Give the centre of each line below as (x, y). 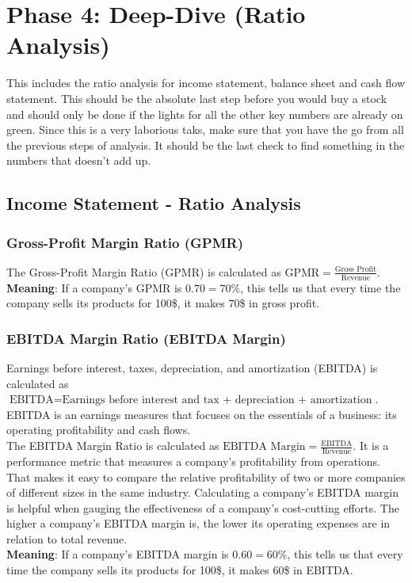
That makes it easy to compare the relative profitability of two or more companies (206, 476)
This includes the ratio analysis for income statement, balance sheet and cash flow (206, 83)
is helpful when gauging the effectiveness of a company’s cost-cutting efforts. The (203, 507)
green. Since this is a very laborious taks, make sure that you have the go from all (205, 130)
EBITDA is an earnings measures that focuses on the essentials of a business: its (202, 414)
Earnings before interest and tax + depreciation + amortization (217, 400)
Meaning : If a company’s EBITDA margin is (118, 554)
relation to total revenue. (67, 538)
